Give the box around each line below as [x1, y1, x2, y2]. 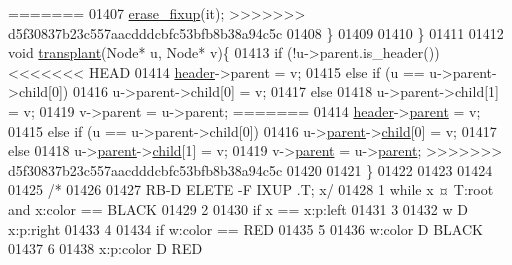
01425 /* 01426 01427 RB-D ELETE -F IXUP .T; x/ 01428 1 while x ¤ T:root [8, 179, 494, 200]
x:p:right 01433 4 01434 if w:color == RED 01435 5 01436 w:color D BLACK [8, 218, 483, 239]
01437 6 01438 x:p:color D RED [8, 238, 203, 259]
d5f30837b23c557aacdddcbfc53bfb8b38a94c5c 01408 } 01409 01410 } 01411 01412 [8, 22, 504, 43]
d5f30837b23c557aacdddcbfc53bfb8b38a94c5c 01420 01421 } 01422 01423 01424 [8, 159, 493, 180]
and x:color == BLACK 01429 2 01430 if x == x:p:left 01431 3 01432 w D [8, 198, 468, 219]
